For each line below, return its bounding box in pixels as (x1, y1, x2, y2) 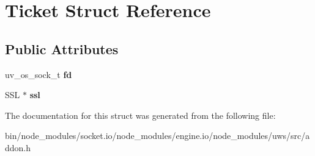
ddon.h (5, 141, 31, 154)
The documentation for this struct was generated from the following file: (5, 108, 276, 121)
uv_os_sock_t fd (5, 68, 72, 80)
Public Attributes (5, 39, 119, 58)
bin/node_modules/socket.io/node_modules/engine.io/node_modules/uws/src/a (5, 129, 310, 142)
